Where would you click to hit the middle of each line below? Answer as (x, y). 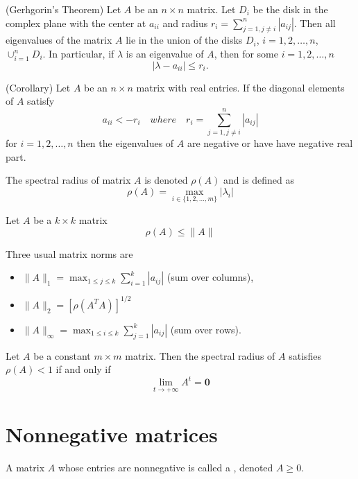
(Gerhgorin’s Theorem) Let (63, 9)
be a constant (62, 355)
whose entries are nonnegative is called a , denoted (165, 467)
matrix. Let (211, 9)
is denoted (166, 180)
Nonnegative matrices (112, 434)
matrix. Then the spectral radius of (200, 355)
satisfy (41, 101)
